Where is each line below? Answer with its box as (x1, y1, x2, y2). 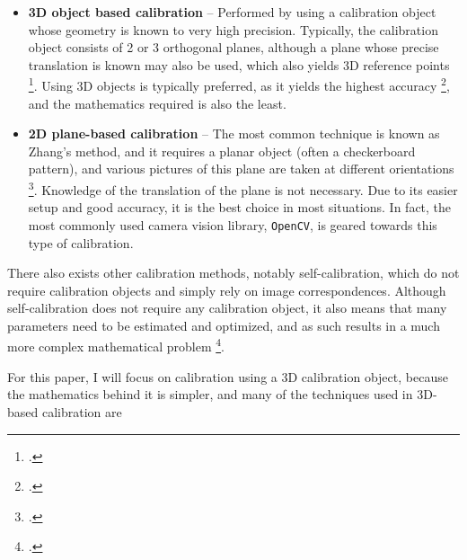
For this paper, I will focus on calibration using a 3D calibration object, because (7, 367, 448, 386)
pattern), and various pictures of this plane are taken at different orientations (28, 159, 454, 178)
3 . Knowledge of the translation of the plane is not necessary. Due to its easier (28, 178, 458, 199)
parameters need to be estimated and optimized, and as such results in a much (7, 316, 440, 334)
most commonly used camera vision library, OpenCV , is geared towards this (28, 215, 437, 234)
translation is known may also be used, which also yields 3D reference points (28, 55, 450, 74)
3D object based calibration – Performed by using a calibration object (28, 3, 436, 21)
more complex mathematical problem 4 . (7, 334, 225, 356)
